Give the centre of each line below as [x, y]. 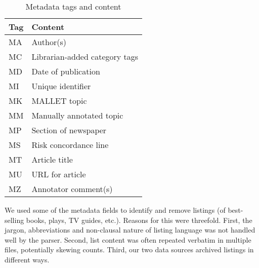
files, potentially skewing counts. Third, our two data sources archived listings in [129, 250]
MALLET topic [59, 101]
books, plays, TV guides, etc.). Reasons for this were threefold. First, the [139, 220]
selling [14, 220]
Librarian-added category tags [85, 56]
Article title [52, 159]
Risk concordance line [70, 145]
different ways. [27, 259]
